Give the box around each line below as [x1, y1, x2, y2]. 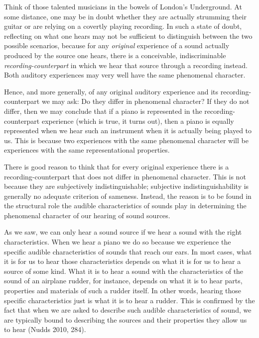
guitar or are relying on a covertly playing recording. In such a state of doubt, [4, 21, 242, 31]
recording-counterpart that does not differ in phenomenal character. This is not [4, 171, 246, 181]
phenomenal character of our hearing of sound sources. [4, 210, 170, 220]
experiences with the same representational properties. [4, 145, 170, 155]
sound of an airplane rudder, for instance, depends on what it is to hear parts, [4, 275, 243, 286]
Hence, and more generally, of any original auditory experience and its [4, 86, 219, 96]
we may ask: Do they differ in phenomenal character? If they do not [41, 96, 250, 106]
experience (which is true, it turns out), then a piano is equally [41, 115, 234, 126]
